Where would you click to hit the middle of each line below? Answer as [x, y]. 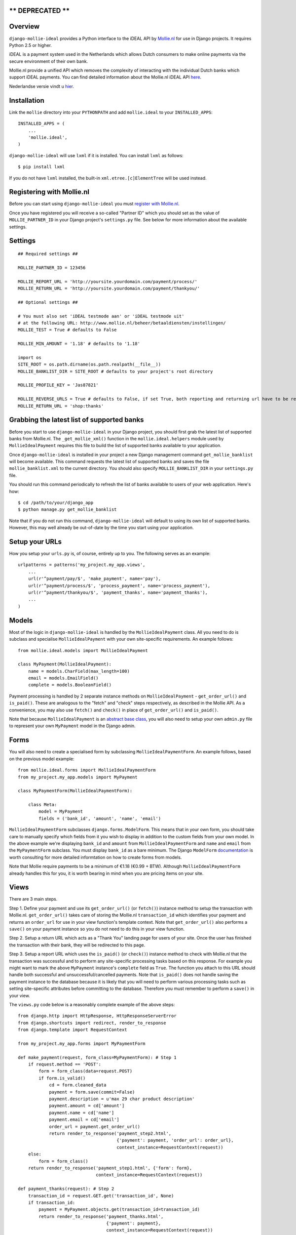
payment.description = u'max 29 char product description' [122, 1099]
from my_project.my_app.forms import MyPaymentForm [82, 1043]
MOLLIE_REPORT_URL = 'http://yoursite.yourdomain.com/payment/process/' [108, 281]
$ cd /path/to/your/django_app [56, 503]
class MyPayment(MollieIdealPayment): [65, 664]
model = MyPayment [61, 812]
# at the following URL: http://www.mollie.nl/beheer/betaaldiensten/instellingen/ [122, 323]
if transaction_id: [52, 1202]
